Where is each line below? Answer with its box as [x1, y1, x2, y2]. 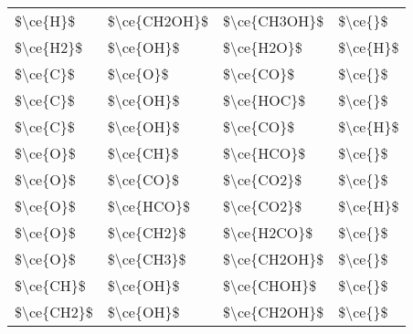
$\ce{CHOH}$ [222, 275, 317, 296]
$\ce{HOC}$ [222, 89, 306, 110]
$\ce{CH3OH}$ [222, 10, 324, 31]
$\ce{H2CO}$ [222, 222, 313, 243]
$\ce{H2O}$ [222, 37, 302, 57]
